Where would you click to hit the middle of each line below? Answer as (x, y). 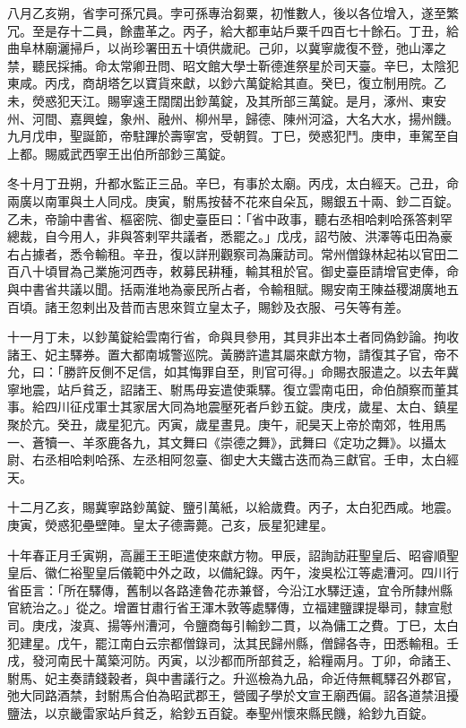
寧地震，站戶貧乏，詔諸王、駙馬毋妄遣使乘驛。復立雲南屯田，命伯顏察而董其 (233, 389)
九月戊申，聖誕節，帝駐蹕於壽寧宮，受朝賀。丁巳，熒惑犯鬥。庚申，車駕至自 (233, 136)
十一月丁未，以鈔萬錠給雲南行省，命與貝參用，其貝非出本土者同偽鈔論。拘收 (233, 337)
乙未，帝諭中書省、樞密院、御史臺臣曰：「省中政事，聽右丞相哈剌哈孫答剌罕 (230, 218)
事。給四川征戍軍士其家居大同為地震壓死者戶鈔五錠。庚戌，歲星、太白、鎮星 (233, 407)
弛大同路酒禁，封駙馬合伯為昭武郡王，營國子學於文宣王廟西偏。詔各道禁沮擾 (233, 695)
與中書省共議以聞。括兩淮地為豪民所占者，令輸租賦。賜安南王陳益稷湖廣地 (227, 288)
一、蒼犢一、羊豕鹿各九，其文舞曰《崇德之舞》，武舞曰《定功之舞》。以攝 (220, 442)
